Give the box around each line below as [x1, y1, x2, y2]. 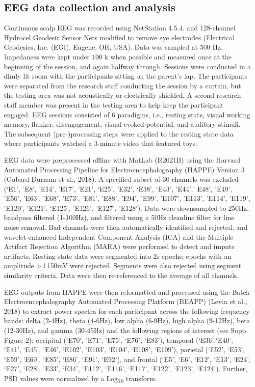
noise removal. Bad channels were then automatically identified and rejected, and [4, 222, 248, 232]
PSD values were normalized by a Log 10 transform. [4, 373, 157, 385]
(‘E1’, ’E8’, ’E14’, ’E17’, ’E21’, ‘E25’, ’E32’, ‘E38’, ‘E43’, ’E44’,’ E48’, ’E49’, [4, 183, 232, 193]
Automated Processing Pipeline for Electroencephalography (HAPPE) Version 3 [4, 164, 245, 174]
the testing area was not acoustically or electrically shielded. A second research [4, 90, 241, 100]
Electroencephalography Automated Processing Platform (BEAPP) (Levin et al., [4, 296, 247, 306]
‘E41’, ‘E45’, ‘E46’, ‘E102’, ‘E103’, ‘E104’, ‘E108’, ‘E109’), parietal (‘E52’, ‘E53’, [4, 344, 245, 355]
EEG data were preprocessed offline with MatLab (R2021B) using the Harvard [4, 154, 241, 165]
